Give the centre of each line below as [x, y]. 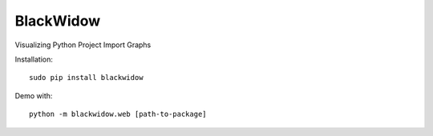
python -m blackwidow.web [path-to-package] [118, 114]
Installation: [34, 59]
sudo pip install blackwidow [86, 78]
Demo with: [34, 95]
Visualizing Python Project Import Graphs [83, 45]
